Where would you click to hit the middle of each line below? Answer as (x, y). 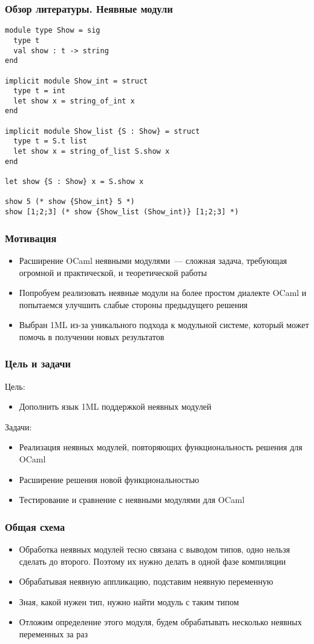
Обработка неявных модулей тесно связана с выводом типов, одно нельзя (155, 549)
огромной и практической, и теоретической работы (113, 272)
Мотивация (31, 238)
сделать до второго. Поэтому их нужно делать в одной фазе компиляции (152, 561)
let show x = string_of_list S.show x (92, 152)
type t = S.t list (51, 141)
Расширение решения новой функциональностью (109, 479)
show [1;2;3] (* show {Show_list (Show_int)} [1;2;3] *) (122, 212)
